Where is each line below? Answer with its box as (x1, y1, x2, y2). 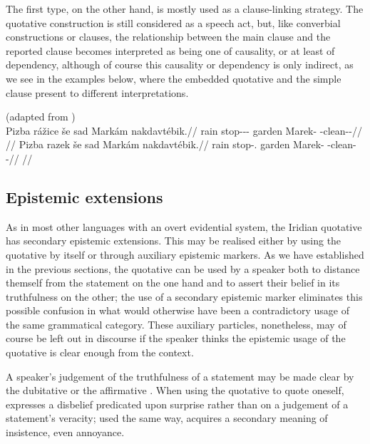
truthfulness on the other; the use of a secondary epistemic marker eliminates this (6, 289, 363, 304)
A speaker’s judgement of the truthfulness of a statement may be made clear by (6, 368, 354, 383)
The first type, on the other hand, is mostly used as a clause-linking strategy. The (6, 1, 364, 16)
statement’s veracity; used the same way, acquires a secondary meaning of (6, 411, 328, 425)
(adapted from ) (6, 109, 76, 124)
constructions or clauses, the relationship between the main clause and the (6, 29, 331, 44)
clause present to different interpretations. (6, 85, 189, 100)
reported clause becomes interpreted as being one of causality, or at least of (6, 43, 335, 58)
